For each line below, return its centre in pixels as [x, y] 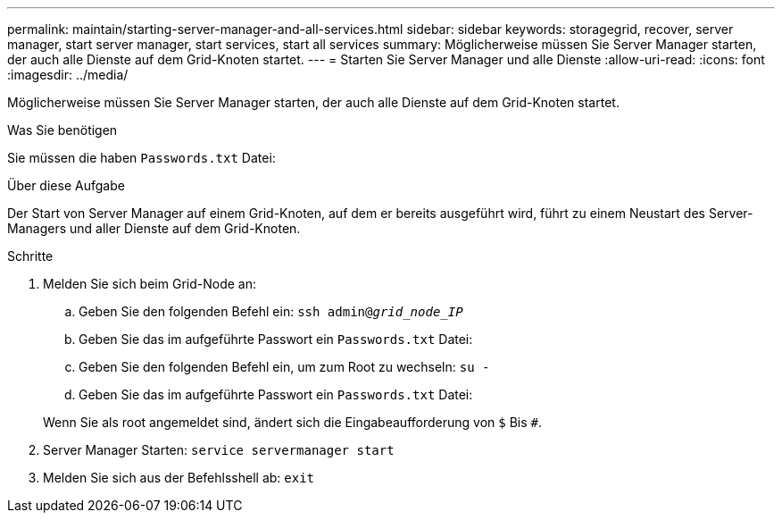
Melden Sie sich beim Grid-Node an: [150, 284]
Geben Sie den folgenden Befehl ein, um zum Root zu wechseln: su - [284, 367]
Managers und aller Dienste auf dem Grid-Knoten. [154, 228]
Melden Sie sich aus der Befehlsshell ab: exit [179, 478]
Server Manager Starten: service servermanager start [219, 450]
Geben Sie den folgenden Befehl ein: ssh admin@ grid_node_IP [271, 311]
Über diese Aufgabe [66, 185]
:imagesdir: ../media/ [68, 75]
